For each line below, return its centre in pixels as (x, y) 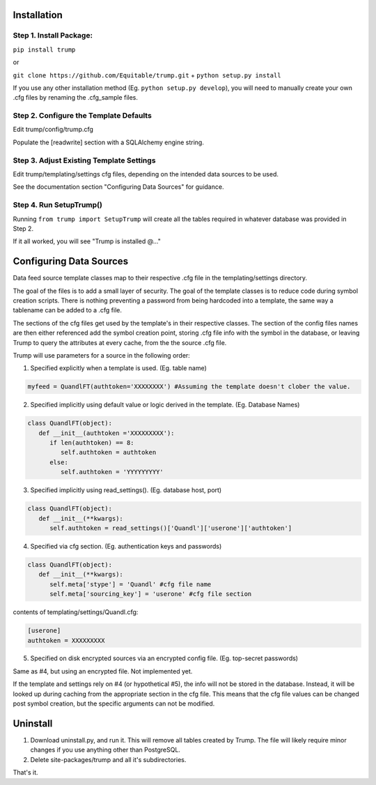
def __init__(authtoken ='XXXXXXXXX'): (107, 433)
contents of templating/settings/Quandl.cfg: (76, 612)
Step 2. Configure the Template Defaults (83, 116)
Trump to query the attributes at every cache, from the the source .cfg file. (120, 342)
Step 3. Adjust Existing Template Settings (84, 160)
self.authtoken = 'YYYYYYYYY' (112, 472)
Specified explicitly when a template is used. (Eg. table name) (118, 368)
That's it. (25, 772)
